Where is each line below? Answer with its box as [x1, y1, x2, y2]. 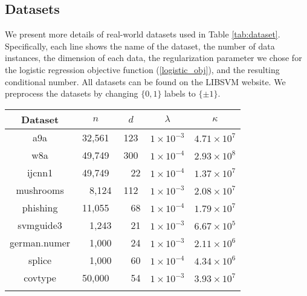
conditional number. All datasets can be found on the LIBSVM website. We [5, 75, 286, 88]
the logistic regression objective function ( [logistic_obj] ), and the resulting [5, 63, 280, 76]
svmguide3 [18, 217, 62, 232]
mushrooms [16, 182, 64, 197]
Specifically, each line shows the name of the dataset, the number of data [5, 39, 275, 52]
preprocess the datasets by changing [5, 87, 138, 100]
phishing [22, 200, 58, 214]
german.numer [10, 235, 71, 249]
